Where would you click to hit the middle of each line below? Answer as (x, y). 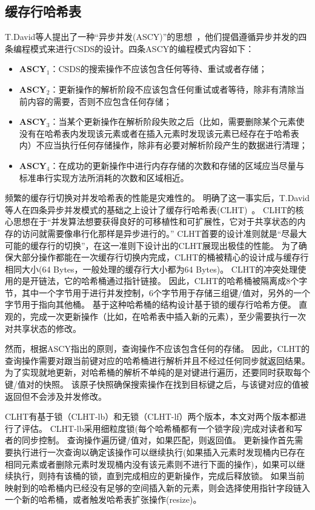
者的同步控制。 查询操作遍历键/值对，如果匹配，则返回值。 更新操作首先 (150, 440)
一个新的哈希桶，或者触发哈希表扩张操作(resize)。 (103, 499)
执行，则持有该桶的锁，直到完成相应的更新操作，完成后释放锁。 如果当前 (159, 476)
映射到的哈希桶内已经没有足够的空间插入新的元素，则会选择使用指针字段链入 (157, 487)
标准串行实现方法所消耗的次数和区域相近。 (104, 177)
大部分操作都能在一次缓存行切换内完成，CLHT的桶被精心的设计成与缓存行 (161, 257)
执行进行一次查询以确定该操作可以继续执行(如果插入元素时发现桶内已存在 (159, 452)
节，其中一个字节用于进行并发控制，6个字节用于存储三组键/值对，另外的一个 (157, 292)
